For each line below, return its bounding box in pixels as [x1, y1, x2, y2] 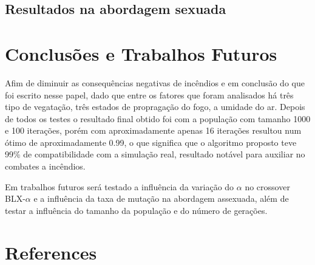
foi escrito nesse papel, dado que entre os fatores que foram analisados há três [5, 88, 294, 101]
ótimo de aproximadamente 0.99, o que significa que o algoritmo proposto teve [5, 136, 297, 148]
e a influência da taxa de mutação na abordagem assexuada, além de [33, 192, 289, 205]
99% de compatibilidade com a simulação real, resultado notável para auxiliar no [5, 148, 305, 160]
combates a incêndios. [5, 160, 86, 173]
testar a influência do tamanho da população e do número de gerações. [5, 204, 268, 216]
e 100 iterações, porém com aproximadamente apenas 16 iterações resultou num [5, 124, 302, 137]
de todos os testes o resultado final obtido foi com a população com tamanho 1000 [5, 112, 311, 125]
